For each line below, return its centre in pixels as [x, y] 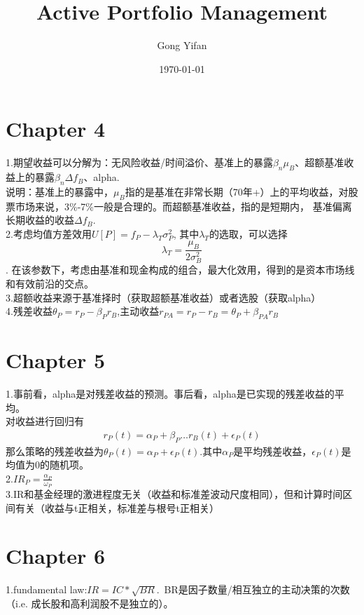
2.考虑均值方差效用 [49, 233]
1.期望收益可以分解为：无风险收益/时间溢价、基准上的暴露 [139, 162]
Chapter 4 [56, 129]
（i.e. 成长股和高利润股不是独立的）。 [90, 603]
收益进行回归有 [49, 421]
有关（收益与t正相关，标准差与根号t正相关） [117, 507]
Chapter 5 [56, 360]
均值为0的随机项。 [47, 465]
